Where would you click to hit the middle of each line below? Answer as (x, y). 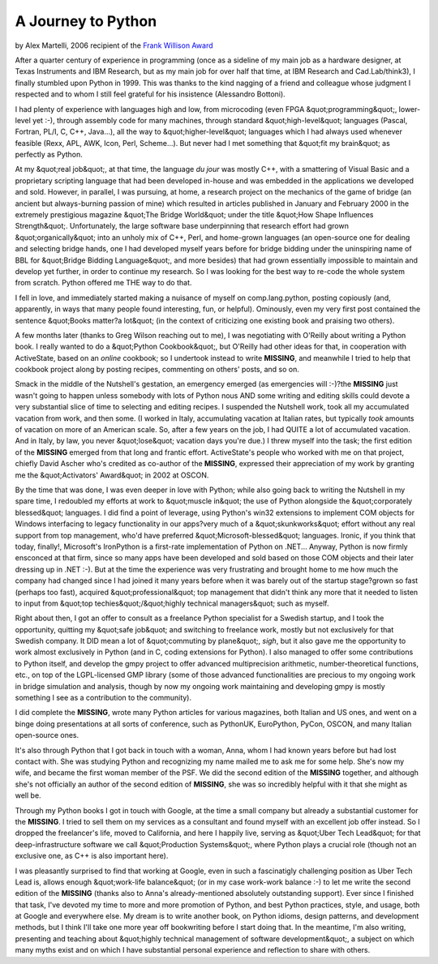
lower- (410, 109)
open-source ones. (47, 735)
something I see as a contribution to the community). (103, 698)
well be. (28, 795)
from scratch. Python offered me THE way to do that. (103, 283)
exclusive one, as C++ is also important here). (92, 856)
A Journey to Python (86, 21)
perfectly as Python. (49, 155)
